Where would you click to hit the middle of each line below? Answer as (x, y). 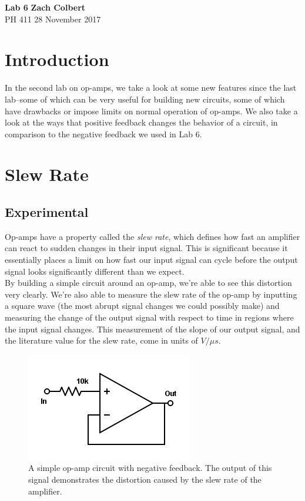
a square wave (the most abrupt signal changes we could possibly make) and (142, 306)
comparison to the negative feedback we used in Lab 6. (103, 134)
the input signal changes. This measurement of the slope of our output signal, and (152, 329)
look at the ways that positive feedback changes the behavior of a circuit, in (141, 122)
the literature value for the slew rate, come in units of (101, 340)
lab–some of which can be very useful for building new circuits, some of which (145, 99)
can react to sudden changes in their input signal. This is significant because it (146, 248)
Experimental (47, 212)
